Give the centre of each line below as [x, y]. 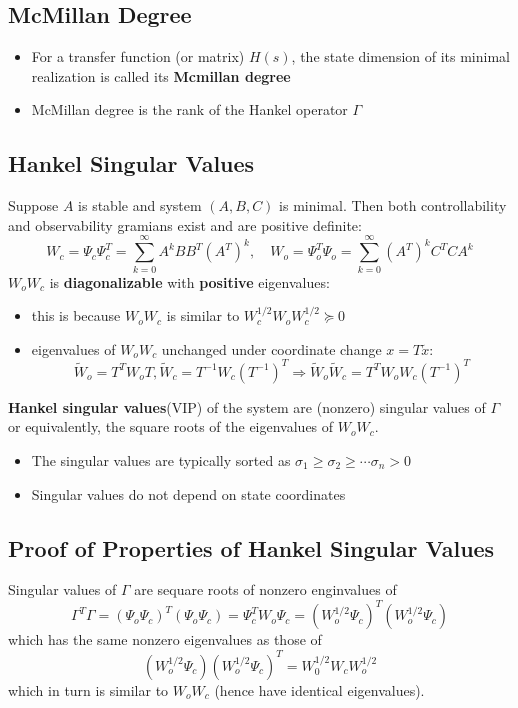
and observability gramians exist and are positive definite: [185, 224]
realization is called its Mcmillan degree [161, 75]
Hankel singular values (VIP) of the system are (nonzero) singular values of [247, 406]
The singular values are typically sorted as [161, 459]
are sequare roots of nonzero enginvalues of [265, 589]
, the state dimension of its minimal [400, 56]
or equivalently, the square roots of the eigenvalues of [171, 426]
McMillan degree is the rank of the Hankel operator [189, 109]
